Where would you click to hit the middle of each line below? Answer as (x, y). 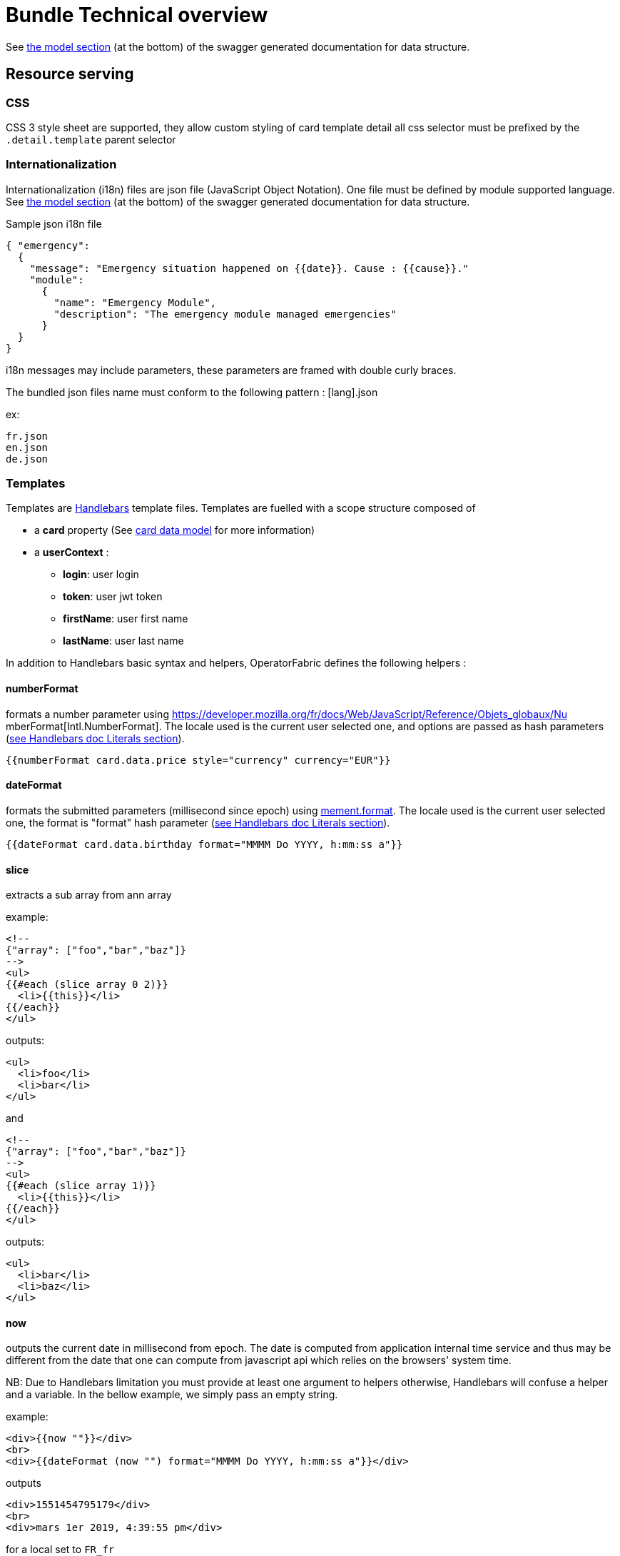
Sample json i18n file (54, 223)
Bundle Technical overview (137, 15)
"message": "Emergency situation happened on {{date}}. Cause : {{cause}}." (249, 268)
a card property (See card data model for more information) (175, 530)
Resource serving (70, 74)
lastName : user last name (123, 641)
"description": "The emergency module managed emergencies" (225, 314)
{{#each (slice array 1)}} (81, 1186)
